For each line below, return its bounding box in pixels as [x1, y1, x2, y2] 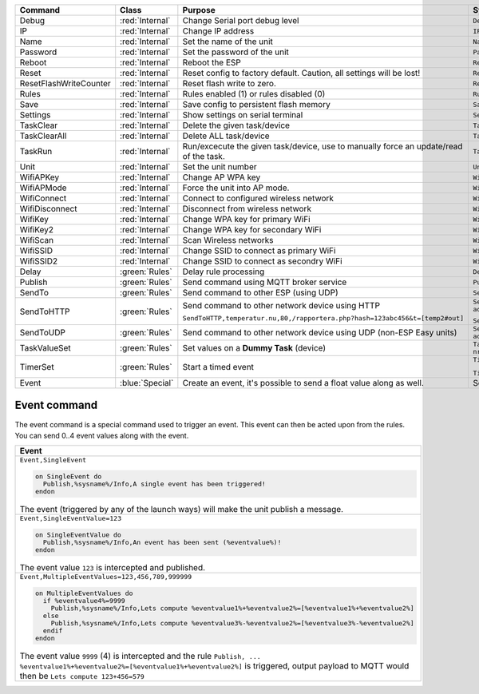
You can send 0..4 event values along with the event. [14, 430, 189, 440]
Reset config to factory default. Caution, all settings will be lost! [182, 68, 421, 78]
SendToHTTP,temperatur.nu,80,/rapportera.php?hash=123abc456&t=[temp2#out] [182, 314, 465, 323]
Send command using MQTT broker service [182, 276, 347, 288]
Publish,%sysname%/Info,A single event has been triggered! [42, 480, 267, 489]
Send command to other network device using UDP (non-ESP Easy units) [182, 327, 457, 338]
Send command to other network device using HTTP [182, 300, 381, 311]
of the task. [182, 151, 225, 161]
